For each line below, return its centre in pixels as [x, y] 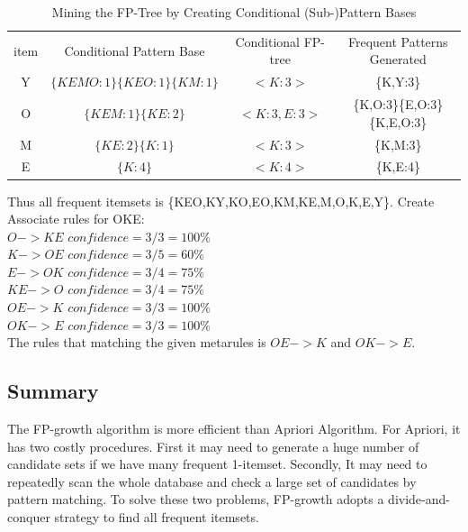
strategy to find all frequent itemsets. [157, 517]
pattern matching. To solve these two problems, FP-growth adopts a [196, 499]
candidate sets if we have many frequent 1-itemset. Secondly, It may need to [217, 464]
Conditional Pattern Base [135, 50]
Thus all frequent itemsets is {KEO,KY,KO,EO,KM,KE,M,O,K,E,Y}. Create [221, 201]
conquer [29, 517]
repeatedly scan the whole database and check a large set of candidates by [212, 481]
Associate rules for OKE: [76, 219]
